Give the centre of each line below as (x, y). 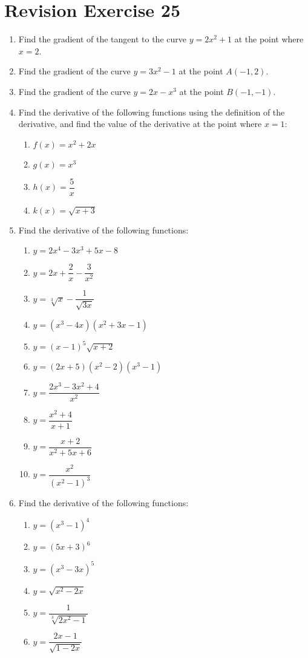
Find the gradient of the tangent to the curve (102, 39)
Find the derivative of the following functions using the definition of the (152, 112)
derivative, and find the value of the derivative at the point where (140, 124)
